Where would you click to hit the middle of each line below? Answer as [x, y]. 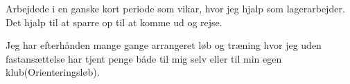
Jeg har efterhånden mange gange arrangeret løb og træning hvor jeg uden [164, 45]
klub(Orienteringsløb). [53, 72]
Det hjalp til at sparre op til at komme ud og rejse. [114, 22]
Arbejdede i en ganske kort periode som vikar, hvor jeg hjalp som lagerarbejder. [175, 8]
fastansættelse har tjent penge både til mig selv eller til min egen [144, 58]
